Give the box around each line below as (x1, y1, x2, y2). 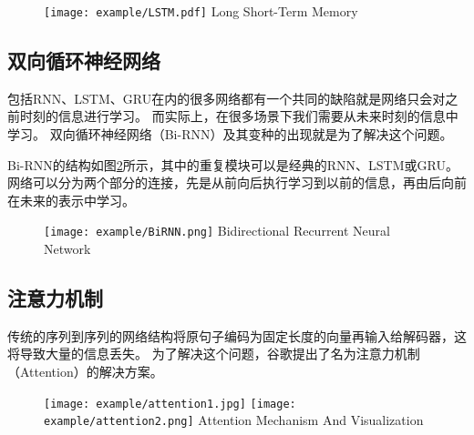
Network (44, 239, 91, 258)
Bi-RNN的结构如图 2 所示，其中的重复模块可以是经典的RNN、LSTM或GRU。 (7, 155, 459, 174)
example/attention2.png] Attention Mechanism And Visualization (44, 410, 424, 430)
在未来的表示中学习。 (7, 190, 135, 209)
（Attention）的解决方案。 (7, 362, 163, 381)
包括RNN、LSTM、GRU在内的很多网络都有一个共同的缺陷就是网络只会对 (7, 88, 446, 107)
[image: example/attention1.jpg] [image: (44, 397, 296, 410)
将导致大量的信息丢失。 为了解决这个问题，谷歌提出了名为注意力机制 (7, 344, 420, 363)
